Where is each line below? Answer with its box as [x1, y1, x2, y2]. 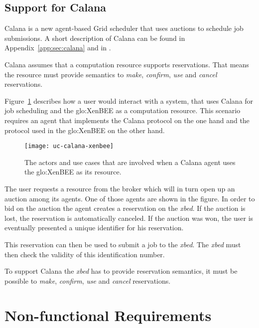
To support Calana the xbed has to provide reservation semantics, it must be [4, 266, 238, 276]
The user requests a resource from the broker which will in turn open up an [4, 183, 235, 193]
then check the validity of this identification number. [4, 249, 165, 259]
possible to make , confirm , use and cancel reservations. [4, 275, 171, 286]
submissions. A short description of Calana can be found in [4, 32, 185, 43]
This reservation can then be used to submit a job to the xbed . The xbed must [4, 239, 241, 249]
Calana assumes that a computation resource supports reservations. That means [4, 59, 249, 69]
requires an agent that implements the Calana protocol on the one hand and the [4, 115, 250, 125]
